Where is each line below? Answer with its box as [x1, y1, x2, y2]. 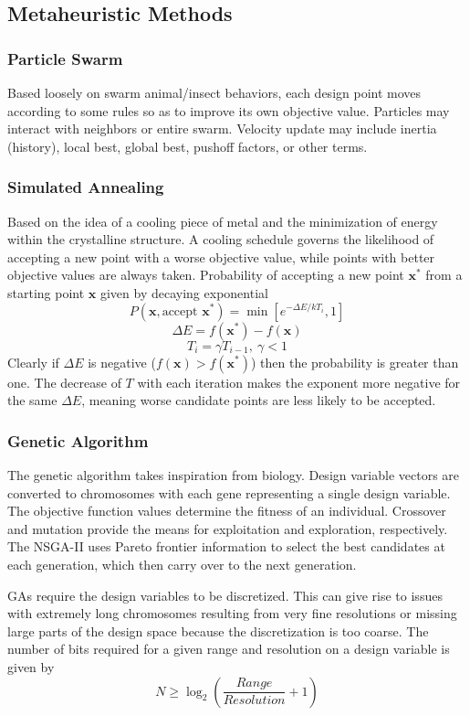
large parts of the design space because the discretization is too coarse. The [7, 621, 429, 640]
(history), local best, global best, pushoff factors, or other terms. [7, 136, 368, 155]
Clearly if [7, 352, 59, 371]
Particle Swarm [7, 47, 123, 69]
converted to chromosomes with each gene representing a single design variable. [7, 483, 451, 502]
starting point [7, 283, 85, 302]
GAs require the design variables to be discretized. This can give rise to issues [7, 585, 443, 604]
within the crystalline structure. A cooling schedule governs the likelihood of [7, 230, 434, 249]
